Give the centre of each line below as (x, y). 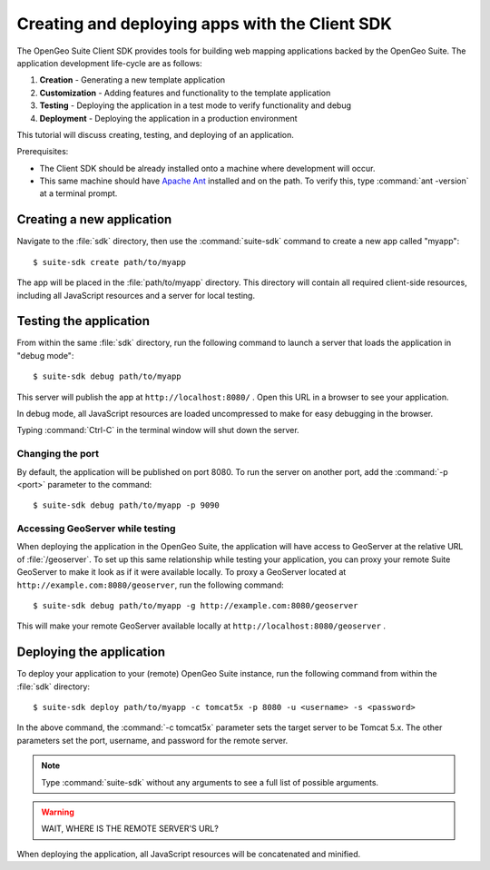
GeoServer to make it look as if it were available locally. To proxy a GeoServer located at (181, 572)
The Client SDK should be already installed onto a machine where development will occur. (207, 168)
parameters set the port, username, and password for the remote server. (152, 740)
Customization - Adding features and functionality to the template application (185, 93)
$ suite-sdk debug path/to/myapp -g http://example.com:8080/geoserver (196, 606)
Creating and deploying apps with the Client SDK (204, 24)
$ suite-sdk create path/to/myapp (109, 262)
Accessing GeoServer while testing (96, 529)
